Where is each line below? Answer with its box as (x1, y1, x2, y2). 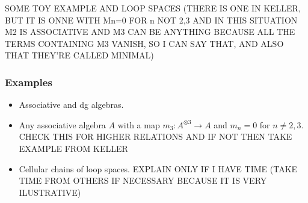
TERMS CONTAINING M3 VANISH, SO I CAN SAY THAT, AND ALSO (5, 37, 284, 49)
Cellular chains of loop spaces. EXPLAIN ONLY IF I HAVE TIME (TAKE (19, 162, 298, 175)
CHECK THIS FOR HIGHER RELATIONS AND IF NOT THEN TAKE (19, 130, 292, 143)
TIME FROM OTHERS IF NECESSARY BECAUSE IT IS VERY (19, 174, 267, 187)
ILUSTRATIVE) (19, 186, 81, 198)
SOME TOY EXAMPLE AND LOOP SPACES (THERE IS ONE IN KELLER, (5, 2, 301, 14)
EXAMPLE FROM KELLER (19, 142, 128, 154)
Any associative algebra (19, 118, 106, 131)
